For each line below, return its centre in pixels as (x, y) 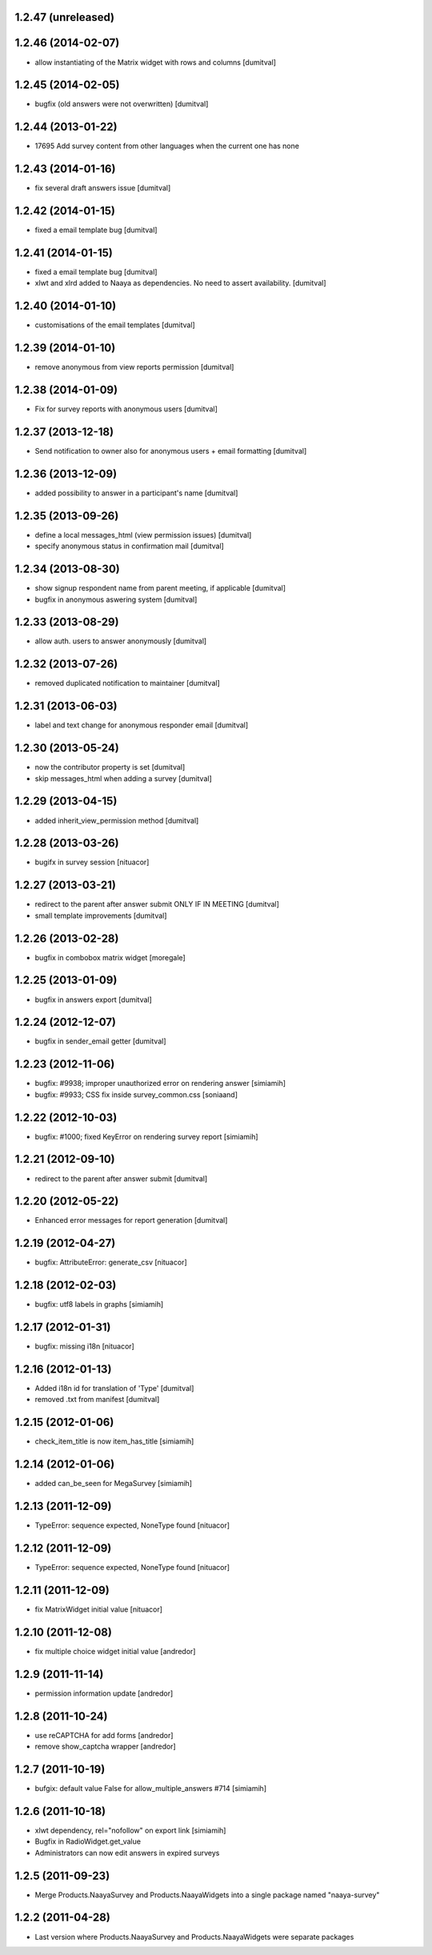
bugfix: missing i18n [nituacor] (85, 1346)
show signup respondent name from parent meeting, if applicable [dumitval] (160, 588)
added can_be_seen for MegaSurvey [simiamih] (113, 1484)
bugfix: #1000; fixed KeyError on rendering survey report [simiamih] (147, 1136)
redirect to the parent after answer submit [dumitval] (121, 1178)
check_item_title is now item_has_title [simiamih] (114, 1441)
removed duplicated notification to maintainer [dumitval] (127, 683)
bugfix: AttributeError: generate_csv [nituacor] (111, 1262)
